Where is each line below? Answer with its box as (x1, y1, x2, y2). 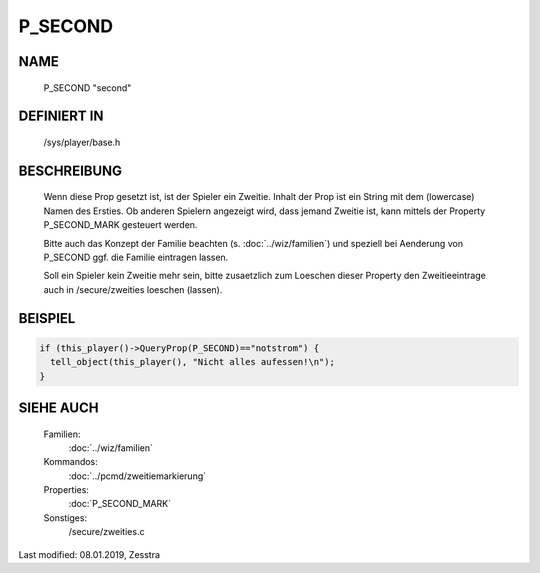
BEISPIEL (18, 310, 76, 327)
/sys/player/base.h (43, 136, 121, 148)
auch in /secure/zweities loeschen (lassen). (43, 283, 223, 295)
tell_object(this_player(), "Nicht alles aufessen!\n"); (50, 356, 335, 368)
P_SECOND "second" (43, 81, 132, 94)
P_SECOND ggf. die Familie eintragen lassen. (43, 251, 229, 263)
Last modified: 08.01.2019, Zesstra (18, 548, 160, 560)
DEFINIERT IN (18, 108, 104, 125)
